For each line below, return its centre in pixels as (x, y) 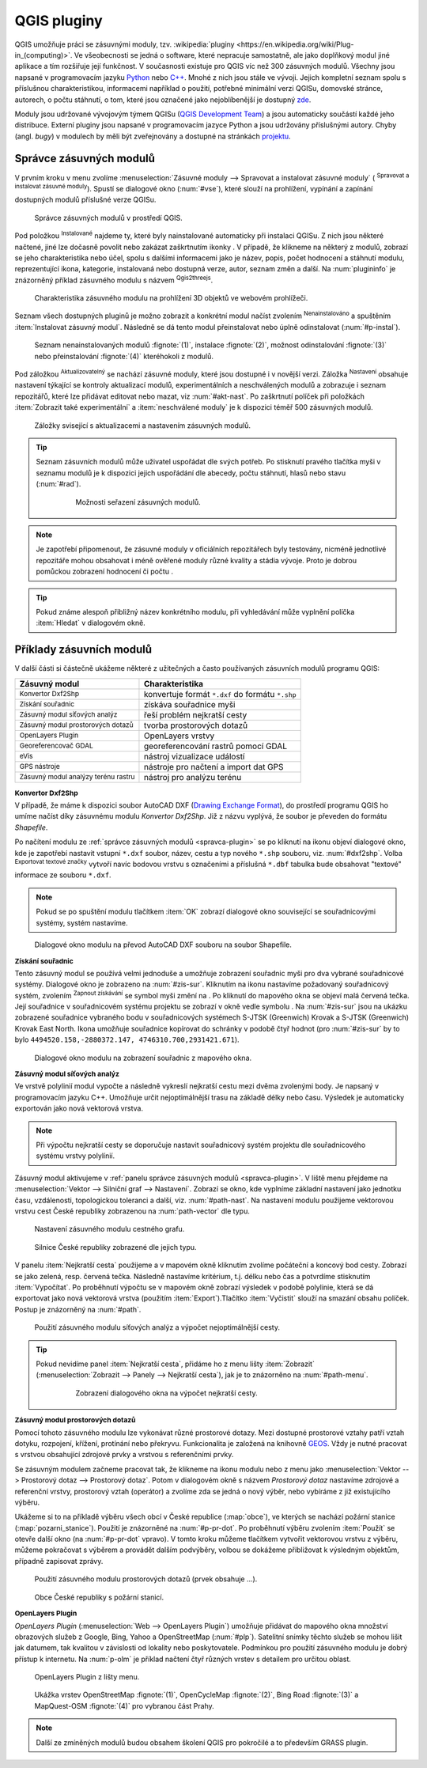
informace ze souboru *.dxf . (63, 875)
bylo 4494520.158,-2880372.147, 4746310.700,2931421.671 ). (127, 1039)
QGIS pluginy (59, 21)
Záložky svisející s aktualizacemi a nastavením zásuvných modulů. (142, 425)
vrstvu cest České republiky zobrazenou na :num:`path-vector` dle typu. (132, 1211)
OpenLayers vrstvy (179, 736)
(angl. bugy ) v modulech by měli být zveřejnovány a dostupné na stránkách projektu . (153, 136)
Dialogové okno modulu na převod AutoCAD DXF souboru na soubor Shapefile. (163, 945)
